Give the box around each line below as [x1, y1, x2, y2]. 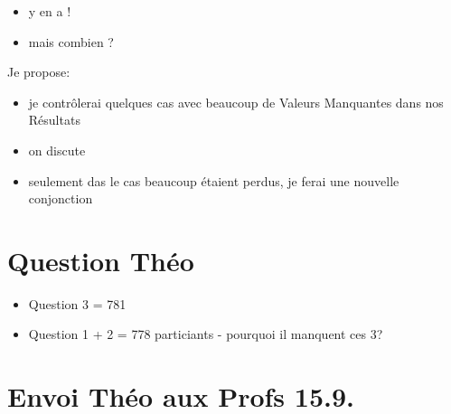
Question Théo [7, 241, 194, 278]
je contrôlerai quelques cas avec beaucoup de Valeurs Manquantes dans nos [28, 92, 444, 111]
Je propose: [7, 62, 70, 81]
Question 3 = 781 [28, 294, 127, 313]
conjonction [28, 189, 93, 208]
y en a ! [28, 2, 71, 20]
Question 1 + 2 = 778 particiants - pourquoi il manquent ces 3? [28, 325, 383, 343]
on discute [28, 140, 86, 159]
